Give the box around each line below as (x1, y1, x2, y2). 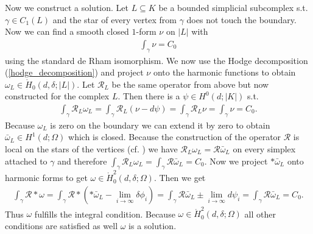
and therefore (57, 154, 107, 167)
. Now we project (204, 154, 268, 167)
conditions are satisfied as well (5, 219, 118, 232)
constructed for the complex (5, 90, 110, 102)
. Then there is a (118, 90, 180, 102)
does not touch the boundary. (186, 13, 297, 26)
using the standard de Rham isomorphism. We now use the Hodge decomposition (5, 54, 308, 66)
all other (244, 207, 276, 220)
